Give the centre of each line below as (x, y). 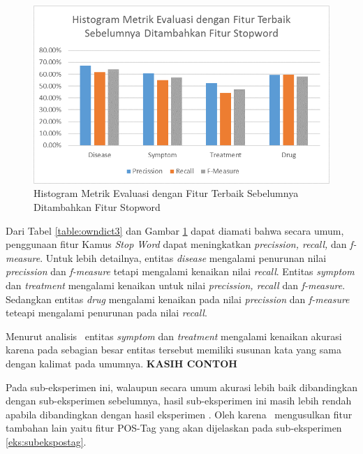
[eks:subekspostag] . (46, 441)
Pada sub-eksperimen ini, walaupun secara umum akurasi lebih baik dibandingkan (181, 387)
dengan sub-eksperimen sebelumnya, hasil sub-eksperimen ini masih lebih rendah (179, 401)
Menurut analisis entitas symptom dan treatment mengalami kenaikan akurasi (174, 336)
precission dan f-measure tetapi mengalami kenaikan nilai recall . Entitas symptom (180, 271)
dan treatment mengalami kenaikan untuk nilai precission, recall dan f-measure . (176, 285)
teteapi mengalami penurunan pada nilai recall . (106, 313)
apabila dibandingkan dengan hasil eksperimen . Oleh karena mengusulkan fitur (179, 414)
